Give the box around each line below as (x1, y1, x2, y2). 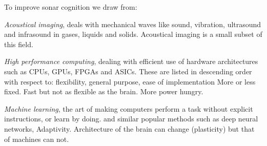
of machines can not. (4, 133, 69, 144)
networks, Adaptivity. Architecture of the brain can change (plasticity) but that (4, 123, 255, 134)
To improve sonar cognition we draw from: (4, 2, 137, 12)
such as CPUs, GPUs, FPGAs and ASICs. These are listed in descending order (4, 66, 252, 76)
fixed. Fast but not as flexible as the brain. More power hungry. (4, 86, 203, 97)
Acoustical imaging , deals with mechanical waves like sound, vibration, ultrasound (4, 18, 261, 29)
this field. (4, 38, 33, 49)
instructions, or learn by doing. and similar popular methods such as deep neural (4, 113, 258, 124)
